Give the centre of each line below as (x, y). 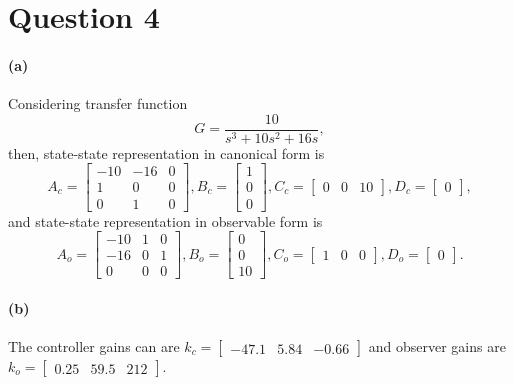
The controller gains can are (94, 346)
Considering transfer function (98, 103)
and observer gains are (437, 346)
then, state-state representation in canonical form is (166, 152)
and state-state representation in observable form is (165, 220)
